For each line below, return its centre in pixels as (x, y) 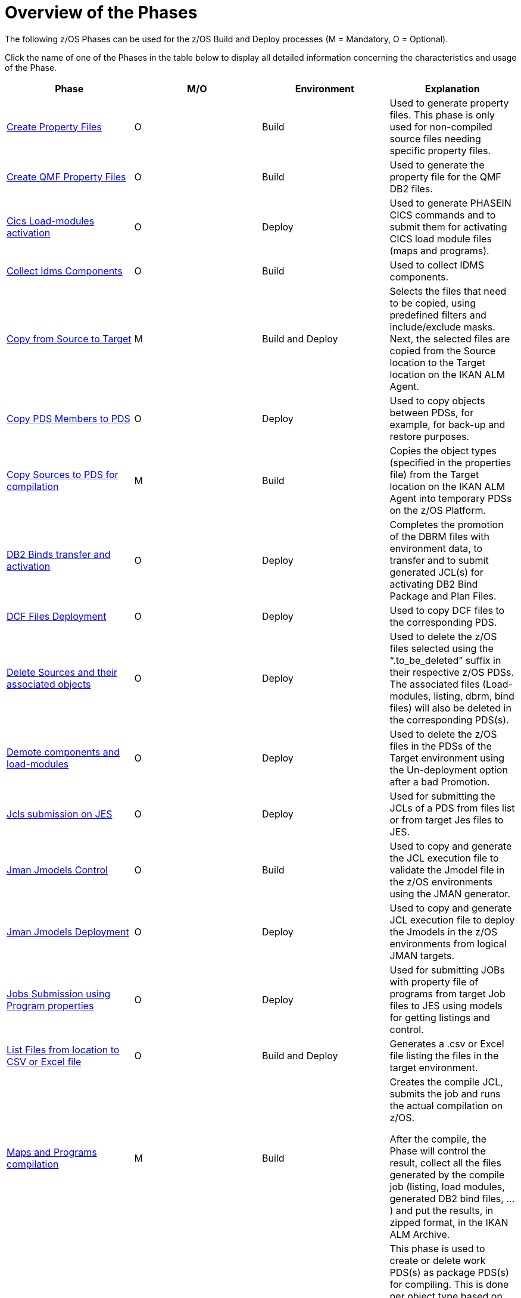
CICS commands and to (443, 215)
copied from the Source (443, 350)
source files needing (435, 138)
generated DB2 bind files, (447, 1198)
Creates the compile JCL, (446, 1082)
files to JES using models (446, 1005)
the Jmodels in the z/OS (444, 932)
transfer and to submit (439, 560)
